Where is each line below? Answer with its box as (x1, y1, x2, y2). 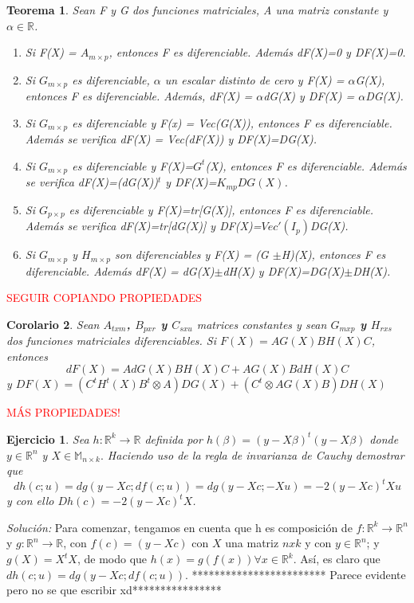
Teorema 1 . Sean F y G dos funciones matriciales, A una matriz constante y (6, 2, 388, 18)
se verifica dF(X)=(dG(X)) (25, 174, 159, 190)
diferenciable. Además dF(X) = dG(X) (25, 262, 215, 279)
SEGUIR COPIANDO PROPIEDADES (6, 289, 202, 306)
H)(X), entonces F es (281, 246, 386, 263)
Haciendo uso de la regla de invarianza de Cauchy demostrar (107, 446, 404, 463)
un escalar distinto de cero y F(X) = (164, 71, 345, 88)
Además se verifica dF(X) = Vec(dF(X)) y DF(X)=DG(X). (25, 131, 317, 147)
